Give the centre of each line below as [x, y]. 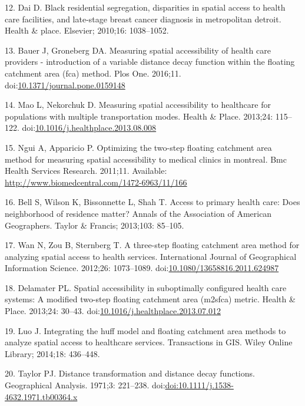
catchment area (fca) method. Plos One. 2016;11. [93, 73]
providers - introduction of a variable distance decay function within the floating [150, 62]
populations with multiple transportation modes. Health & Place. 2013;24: [139, 116]
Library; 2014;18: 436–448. [52, 353]
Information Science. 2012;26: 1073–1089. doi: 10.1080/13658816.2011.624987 [142, 268]
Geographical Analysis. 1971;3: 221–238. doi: [85, 385]
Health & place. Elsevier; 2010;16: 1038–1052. [87, 30]
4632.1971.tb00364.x [41, 396]
